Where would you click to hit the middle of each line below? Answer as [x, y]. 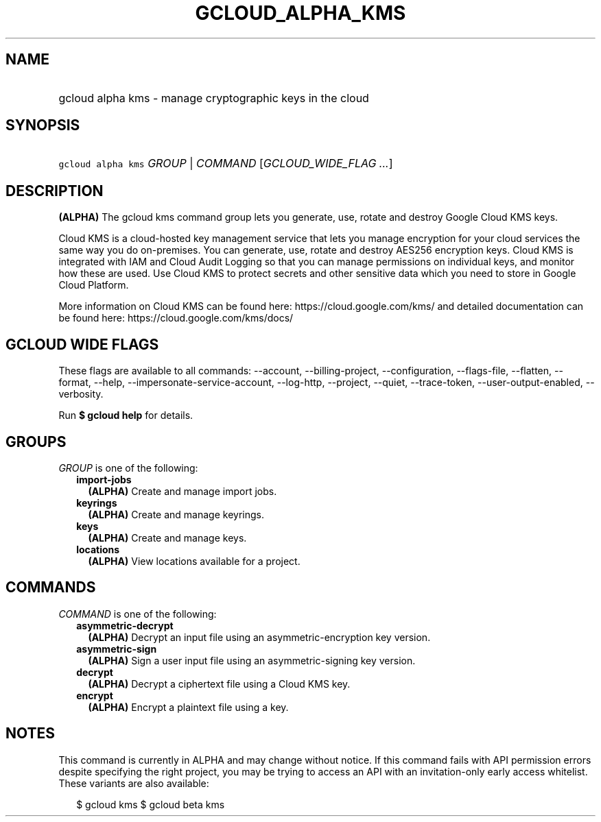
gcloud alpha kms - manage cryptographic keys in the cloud [214, 98]
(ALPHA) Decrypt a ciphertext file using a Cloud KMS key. [219, 684]
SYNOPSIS [43, 125]
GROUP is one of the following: [128, 468]
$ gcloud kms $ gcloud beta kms [151, 804]
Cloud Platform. [94, 285]
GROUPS [36, 442]
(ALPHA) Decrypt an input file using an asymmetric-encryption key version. [259, 637]
